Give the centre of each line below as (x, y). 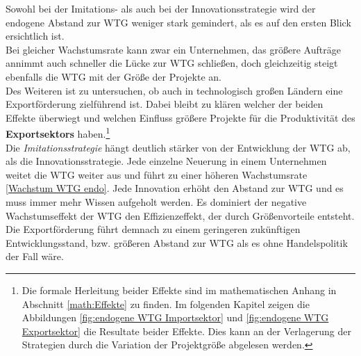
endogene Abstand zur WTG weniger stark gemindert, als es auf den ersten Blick (178, 22)
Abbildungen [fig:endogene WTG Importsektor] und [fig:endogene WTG (175, 317)
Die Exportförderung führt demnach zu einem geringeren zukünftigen (153, 229)
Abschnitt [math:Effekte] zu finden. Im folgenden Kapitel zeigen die (166, 304)
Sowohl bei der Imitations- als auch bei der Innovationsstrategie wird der (161, 8)
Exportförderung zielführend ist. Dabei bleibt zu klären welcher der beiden (165, 104)
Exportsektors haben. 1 (58, 132)
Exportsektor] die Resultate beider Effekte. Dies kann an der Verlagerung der (187, 331)
